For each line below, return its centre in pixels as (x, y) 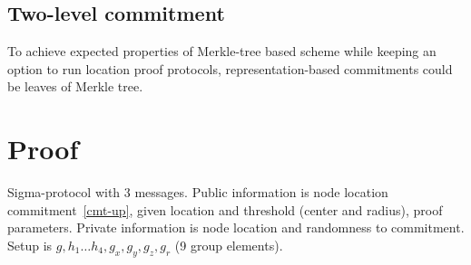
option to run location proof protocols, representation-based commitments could (230, 68)
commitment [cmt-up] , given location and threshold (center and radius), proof (225, 209)
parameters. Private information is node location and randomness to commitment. (236, 227)
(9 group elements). (229, 245)
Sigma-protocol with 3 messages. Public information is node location (198, 192)
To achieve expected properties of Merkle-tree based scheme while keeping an (222, 51)
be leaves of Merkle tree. (75, 86)
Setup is (30, 245)
